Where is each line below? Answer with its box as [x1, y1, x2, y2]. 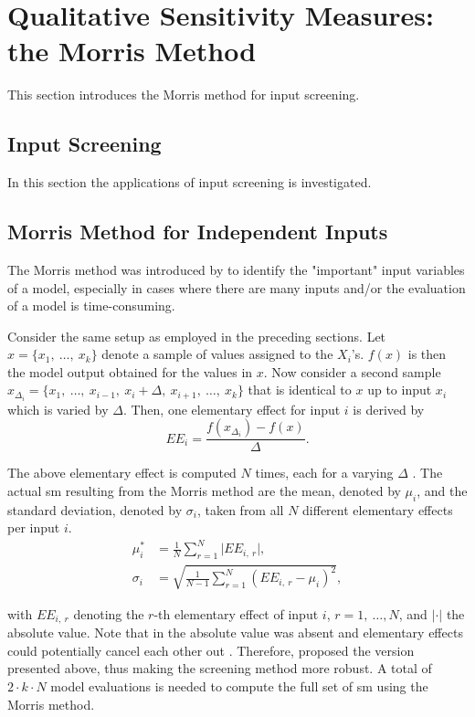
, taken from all [196, 500, 284, 519]
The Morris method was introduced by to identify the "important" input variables [7, 259, 465, 279]
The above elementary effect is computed [7, 463, 237, 482]
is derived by [353, 399, 425, 418]
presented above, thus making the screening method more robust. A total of [7, 659, 432, 678]
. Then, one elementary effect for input [122, 399, 341, 418]
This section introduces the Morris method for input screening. [7, 85, 360, 104]
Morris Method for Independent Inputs [7, 217, 388, 246]
